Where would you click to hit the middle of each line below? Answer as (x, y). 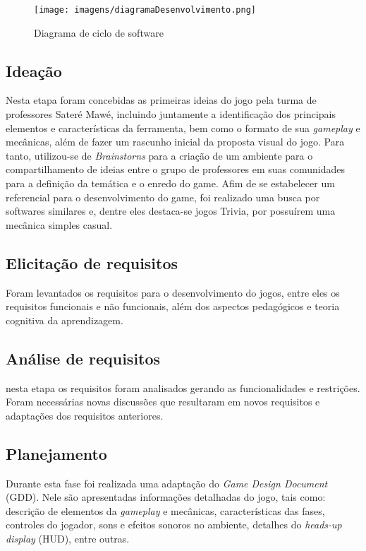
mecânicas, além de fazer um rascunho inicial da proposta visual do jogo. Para (175, 142)
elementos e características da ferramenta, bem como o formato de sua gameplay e (183, 128)
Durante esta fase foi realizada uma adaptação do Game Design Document (167, 483)
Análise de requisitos (83, 358)
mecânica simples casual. (59, 224)
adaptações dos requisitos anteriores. (85, 415)
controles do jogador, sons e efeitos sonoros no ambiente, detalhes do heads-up (174, 525)
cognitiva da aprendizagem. (65, 320)
